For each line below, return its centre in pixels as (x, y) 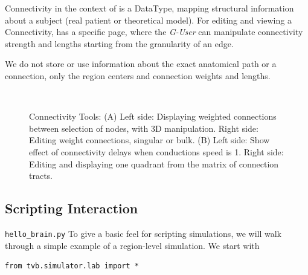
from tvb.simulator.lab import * (72, 266)
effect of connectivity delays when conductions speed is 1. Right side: (156, 151)
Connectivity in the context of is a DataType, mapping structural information (149, 8)
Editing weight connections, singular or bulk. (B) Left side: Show (149, 140)
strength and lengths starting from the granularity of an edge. (119, 43)
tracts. (41, 176)
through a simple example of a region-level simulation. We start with (132, 245)
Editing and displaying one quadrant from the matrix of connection (154, 163)
